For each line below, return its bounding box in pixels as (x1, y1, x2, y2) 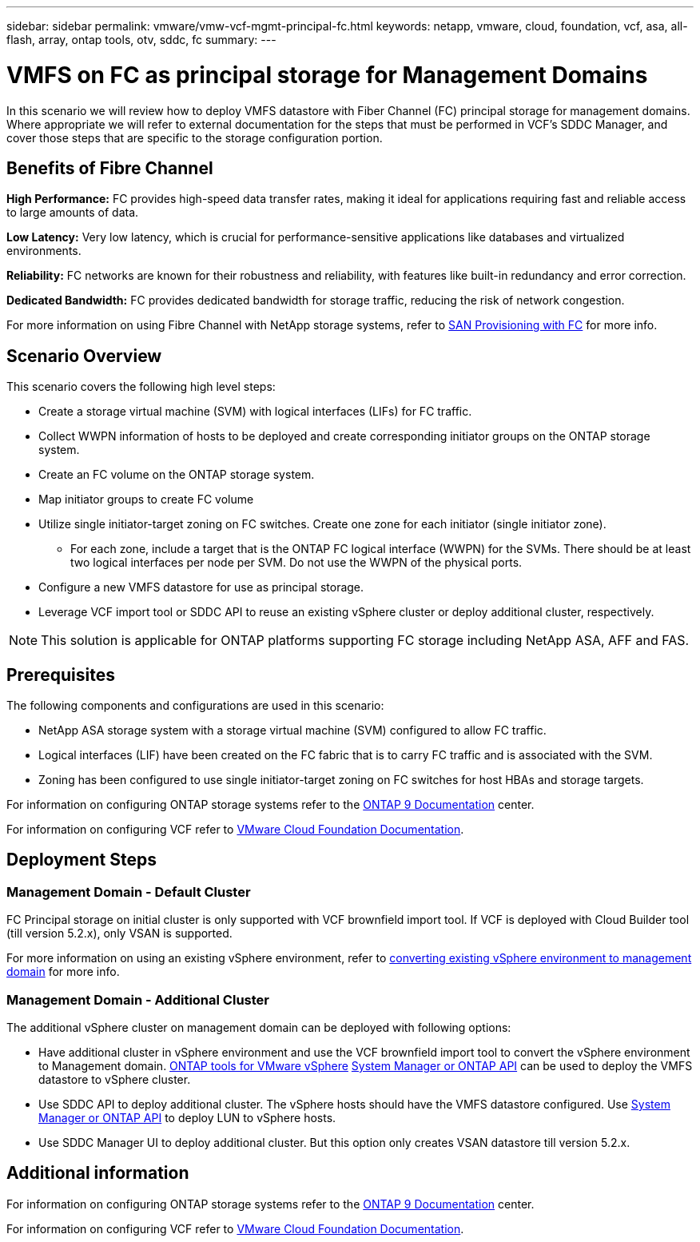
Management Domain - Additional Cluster (6, 991, 269, 1008)
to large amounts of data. (6, 205, 139, 220)
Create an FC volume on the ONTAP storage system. (38, 468, 315, 482)
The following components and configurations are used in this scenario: (6, 699, 384, 713)
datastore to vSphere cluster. (38, 1073, 191, 1086)
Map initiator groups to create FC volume (38, 492, 254, 507)
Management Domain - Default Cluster (6, 883, 251, 900)
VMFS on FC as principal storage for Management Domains (6, 61, 648, 89)
